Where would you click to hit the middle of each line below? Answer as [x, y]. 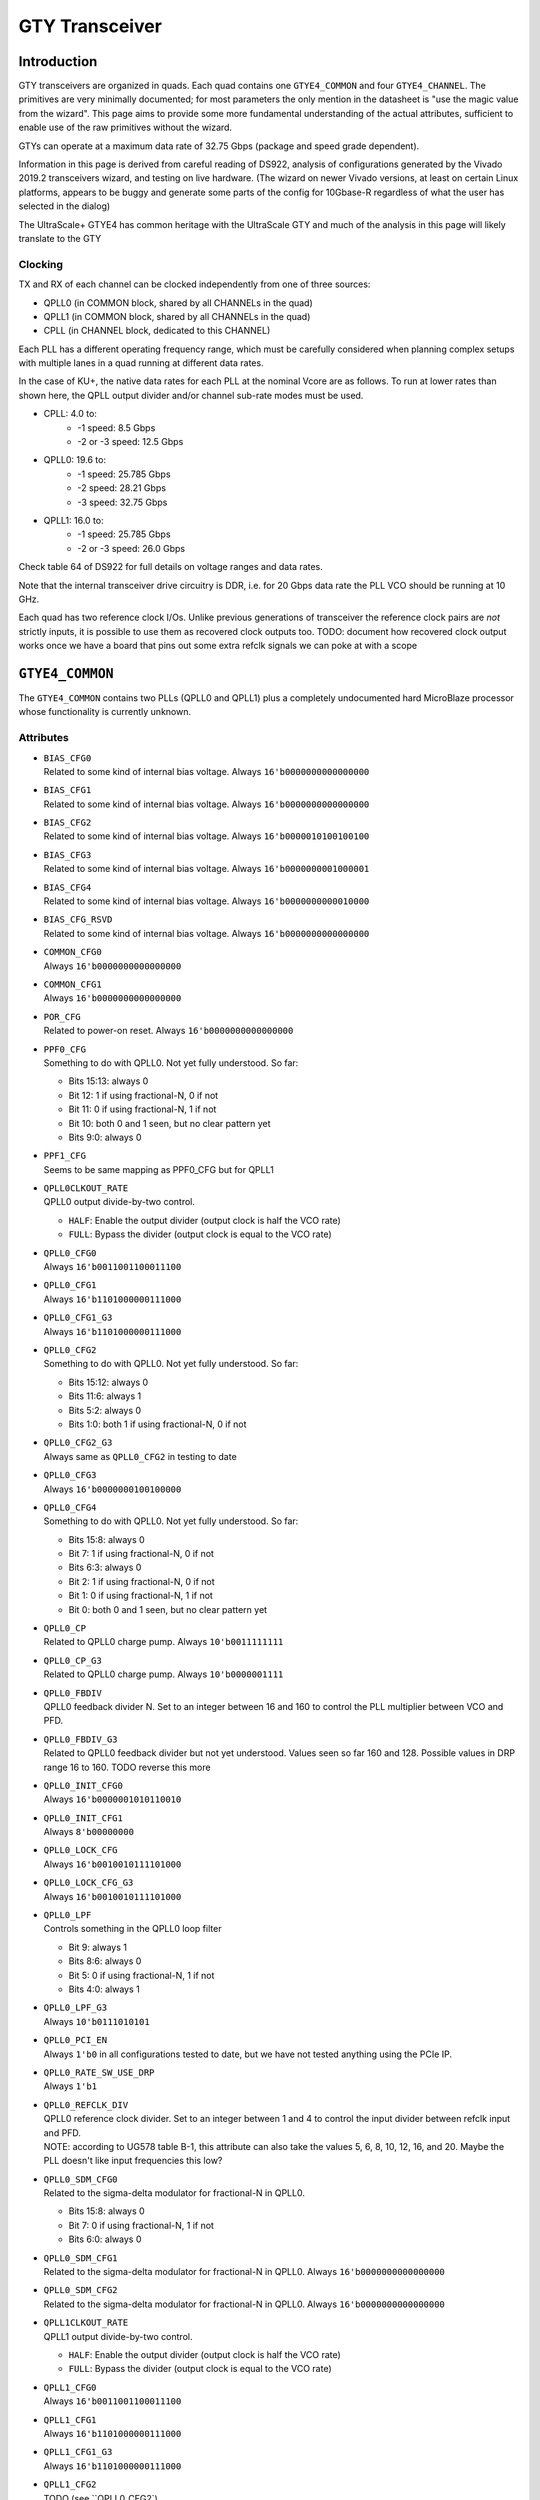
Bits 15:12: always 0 [108, 1382]
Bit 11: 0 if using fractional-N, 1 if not [142, 1109]
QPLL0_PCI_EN [75, 2040]
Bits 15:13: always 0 [108, 1081]
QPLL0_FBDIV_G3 [81, 1739]
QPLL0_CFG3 [70, 1475]
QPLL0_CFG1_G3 [78, 1318]
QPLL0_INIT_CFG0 [83, 1785]
